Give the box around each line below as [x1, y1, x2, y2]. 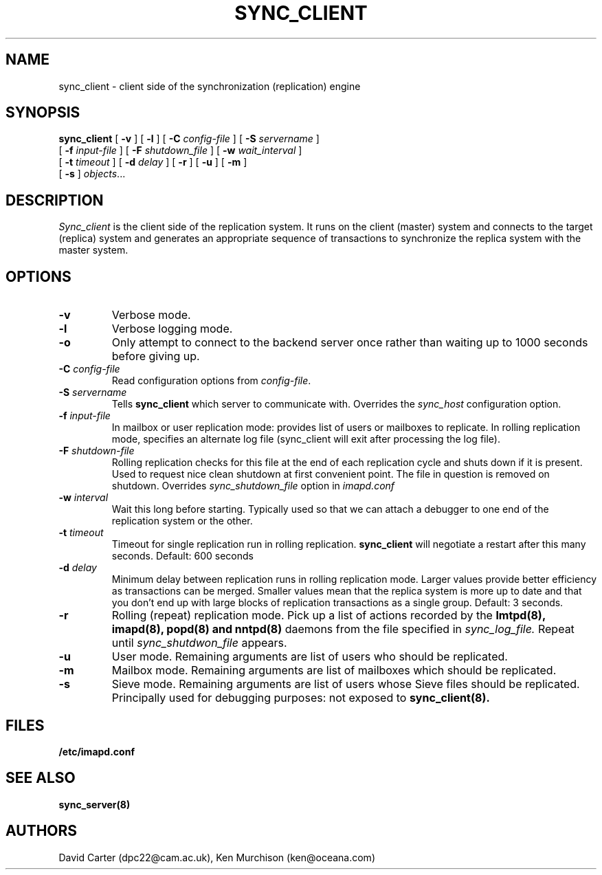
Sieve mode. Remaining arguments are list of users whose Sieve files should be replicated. [111, 677, 580, 691]
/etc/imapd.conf [58, 745, 135, 757]
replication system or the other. [111, 515, 253, 527]
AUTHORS [5, 822, 78, 840]
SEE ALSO [5, 769, 76, 787]
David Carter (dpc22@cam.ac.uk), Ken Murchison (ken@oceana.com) [58, 851, 375, 863]
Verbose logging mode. [111, 322, 233, 336]
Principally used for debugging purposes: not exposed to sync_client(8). [111, 691, 490, 705]
